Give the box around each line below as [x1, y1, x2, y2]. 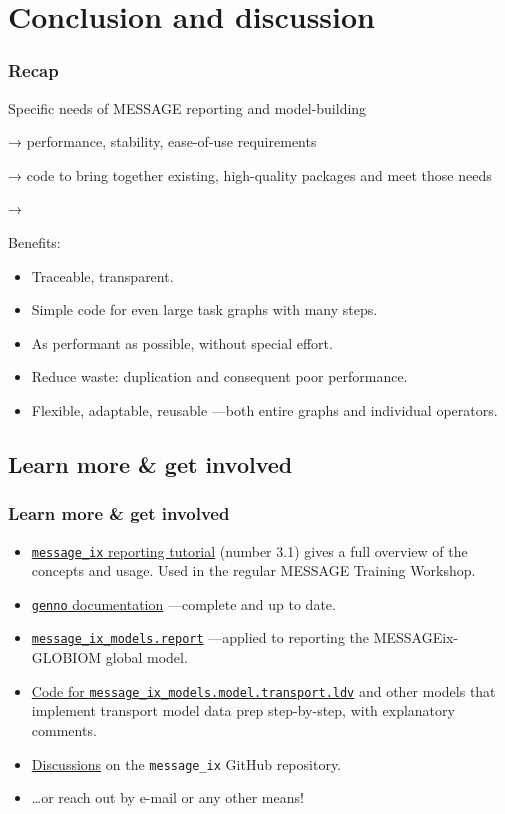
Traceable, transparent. [31, 265, 174, 286]
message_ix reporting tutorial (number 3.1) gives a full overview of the [31, 540, 468, 561]
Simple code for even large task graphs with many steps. [31, 299, 378, 320]
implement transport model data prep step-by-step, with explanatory [31, 700, 455, 721]
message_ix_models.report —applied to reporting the [31, 627, 369, 648]
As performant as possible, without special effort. [31, 332, 333, 353]
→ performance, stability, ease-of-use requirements [8, 131, 317, 152]
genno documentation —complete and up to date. [31, 593, 336, 614]
